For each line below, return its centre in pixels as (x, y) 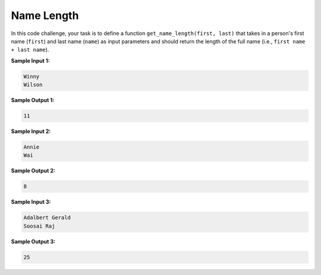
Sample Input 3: (31, 202)
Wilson (33, 85)
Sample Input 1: (30, 61)
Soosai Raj (39, 226)
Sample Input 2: (31, 131)
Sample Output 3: (33, 241)
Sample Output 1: (33, 100)
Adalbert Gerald (47, 218)
